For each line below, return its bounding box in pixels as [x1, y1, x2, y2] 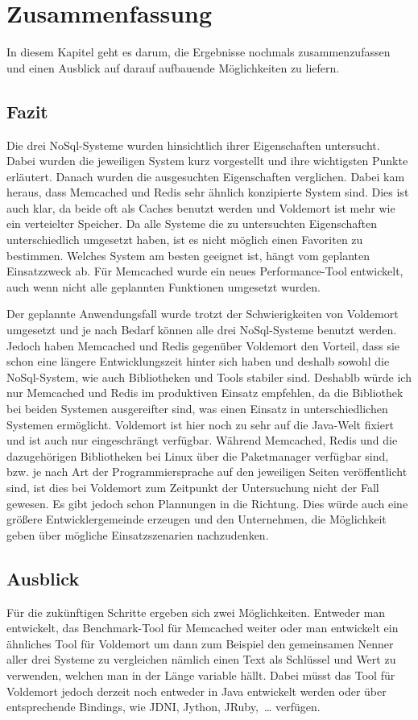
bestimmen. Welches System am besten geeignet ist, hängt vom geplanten [6, 246, 370, 263]
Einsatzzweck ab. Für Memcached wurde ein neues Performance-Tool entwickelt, [6, 263, 404, 279]
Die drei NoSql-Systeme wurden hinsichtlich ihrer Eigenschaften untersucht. [6, 136, 380, 153]
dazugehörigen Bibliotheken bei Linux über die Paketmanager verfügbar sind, [6, 447, 389, 464]
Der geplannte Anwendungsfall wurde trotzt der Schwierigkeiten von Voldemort [6, 305, 399, 322]
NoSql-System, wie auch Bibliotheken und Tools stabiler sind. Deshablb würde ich [6, 368, 412, 385]
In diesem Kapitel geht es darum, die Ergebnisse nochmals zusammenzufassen [6, 43, 391, 60]
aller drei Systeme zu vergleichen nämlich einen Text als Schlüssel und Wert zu [6, 651, 396, 668]
